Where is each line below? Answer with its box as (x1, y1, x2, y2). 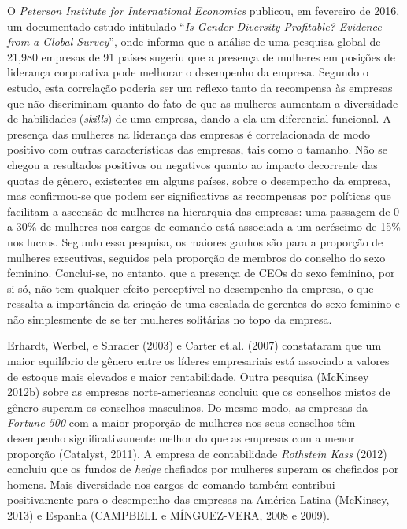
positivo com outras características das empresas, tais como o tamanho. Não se (7, 141, 387, 157)
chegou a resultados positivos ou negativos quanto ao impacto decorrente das (7, 156, 378, 172)
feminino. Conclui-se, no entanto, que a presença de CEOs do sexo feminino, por (7, 264, 395, 281)
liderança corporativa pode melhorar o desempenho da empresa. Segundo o (7, 64, 368, 80)
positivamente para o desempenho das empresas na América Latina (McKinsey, (7, 491, 390, 508)
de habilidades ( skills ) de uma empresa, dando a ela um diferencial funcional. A (7, 110, 391, 127)
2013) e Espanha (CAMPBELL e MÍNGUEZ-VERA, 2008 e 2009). (7, 507, 330, 523)
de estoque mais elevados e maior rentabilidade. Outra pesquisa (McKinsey (7, 368, 369, 384)
